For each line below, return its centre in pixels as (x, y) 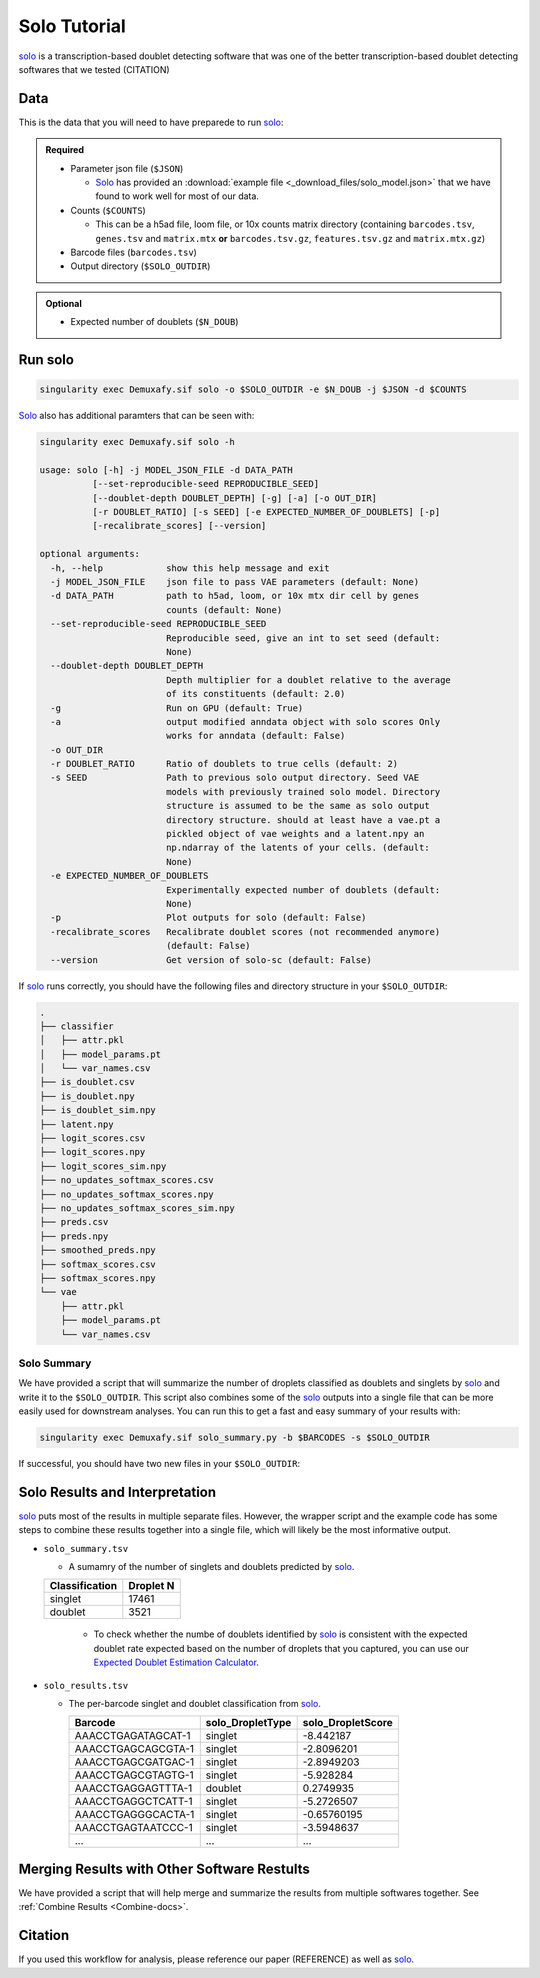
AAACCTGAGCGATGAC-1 (134, 1762)
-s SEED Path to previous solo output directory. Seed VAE (235, 778)
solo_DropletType (248, 1723)
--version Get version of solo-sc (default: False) (211, 959)
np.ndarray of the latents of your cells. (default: (297, 848)
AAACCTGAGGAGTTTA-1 (133, 1788)
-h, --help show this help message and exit (190, 568)
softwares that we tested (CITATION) (94, 69)
